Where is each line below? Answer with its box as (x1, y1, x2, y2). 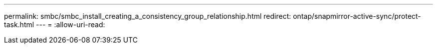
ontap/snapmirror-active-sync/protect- (293, 12, 421, 20)
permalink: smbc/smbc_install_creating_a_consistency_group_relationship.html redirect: (4, 12, 291, 20)
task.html (4, 20, 34, 29)
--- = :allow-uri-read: (36, 20, 105, 29)
